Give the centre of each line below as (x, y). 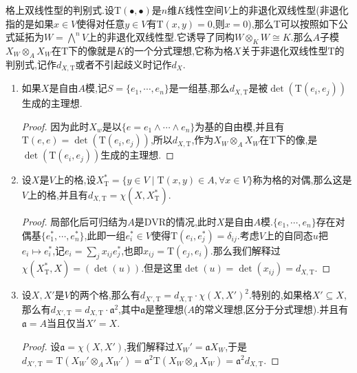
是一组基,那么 (199, 88)
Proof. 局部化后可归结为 (75, 222)
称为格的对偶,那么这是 (302, 180)
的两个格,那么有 (105, 295)
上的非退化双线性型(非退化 (289, 10)
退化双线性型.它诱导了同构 (175, 37)
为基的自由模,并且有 (240, 126)
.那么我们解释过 (245, 250)
